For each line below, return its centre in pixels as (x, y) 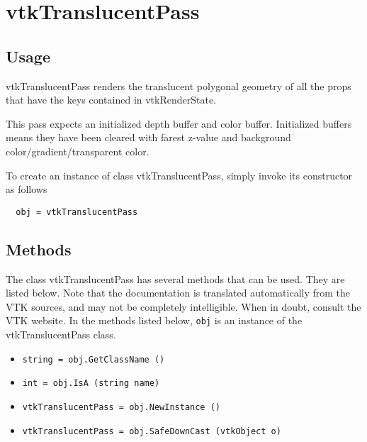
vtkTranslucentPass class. (61, 335)
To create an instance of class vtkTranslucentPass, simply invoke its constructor (179, 175)
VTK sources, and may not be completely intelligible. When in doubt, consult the (183, 306)
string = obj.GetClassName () (94, 359)
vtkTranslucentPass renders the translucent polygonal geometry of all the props (179, 85)
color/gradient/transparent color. (78, 151)
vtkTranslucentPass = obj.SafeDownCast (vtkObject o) (152, 431)
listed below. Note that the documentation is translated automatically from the (178, 293)
